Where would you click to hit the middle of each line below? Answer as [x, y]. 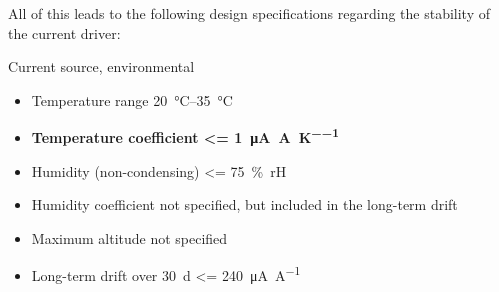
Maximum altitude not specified [129, 237]
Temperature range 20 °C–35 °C [132, 99]
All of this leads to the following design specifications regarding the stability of [249, 13]
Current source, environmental [101, 66]
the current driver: [64, 32]
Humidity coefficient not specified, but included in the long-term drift [244, 204]
